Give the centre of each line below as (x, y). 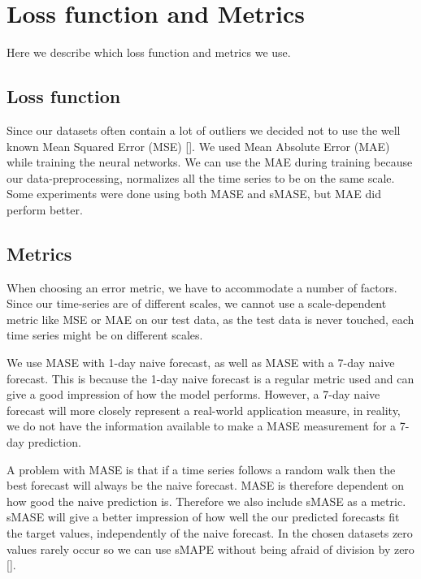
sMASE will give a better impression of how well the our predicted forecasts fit (203, 517)
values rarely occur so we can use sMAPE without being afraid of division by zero (210, 549)
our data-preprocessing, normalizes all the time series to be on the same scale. (201, 177)
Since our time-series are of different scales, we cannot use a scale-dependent (197, 303)
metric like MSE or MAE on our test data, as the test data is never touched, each (210, 319)
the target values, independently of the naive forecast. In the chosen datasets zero (210, 533)
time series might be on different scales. (105, 335)
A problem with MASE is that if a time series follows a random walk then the (201, 469)
